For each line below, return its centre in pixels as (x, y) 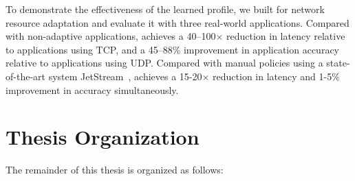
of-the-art (25, 76)
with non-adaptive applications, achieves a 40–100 (111, 36)
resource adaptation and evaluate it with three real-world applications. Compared (177, 22)
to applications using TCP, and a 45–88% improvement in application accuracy (172, 49)
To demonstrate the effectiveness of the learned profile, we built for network (165, 9)
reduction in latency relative (286, 36)
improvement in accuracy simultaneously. (92, 89)
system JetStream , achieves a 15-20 (125, 76)
